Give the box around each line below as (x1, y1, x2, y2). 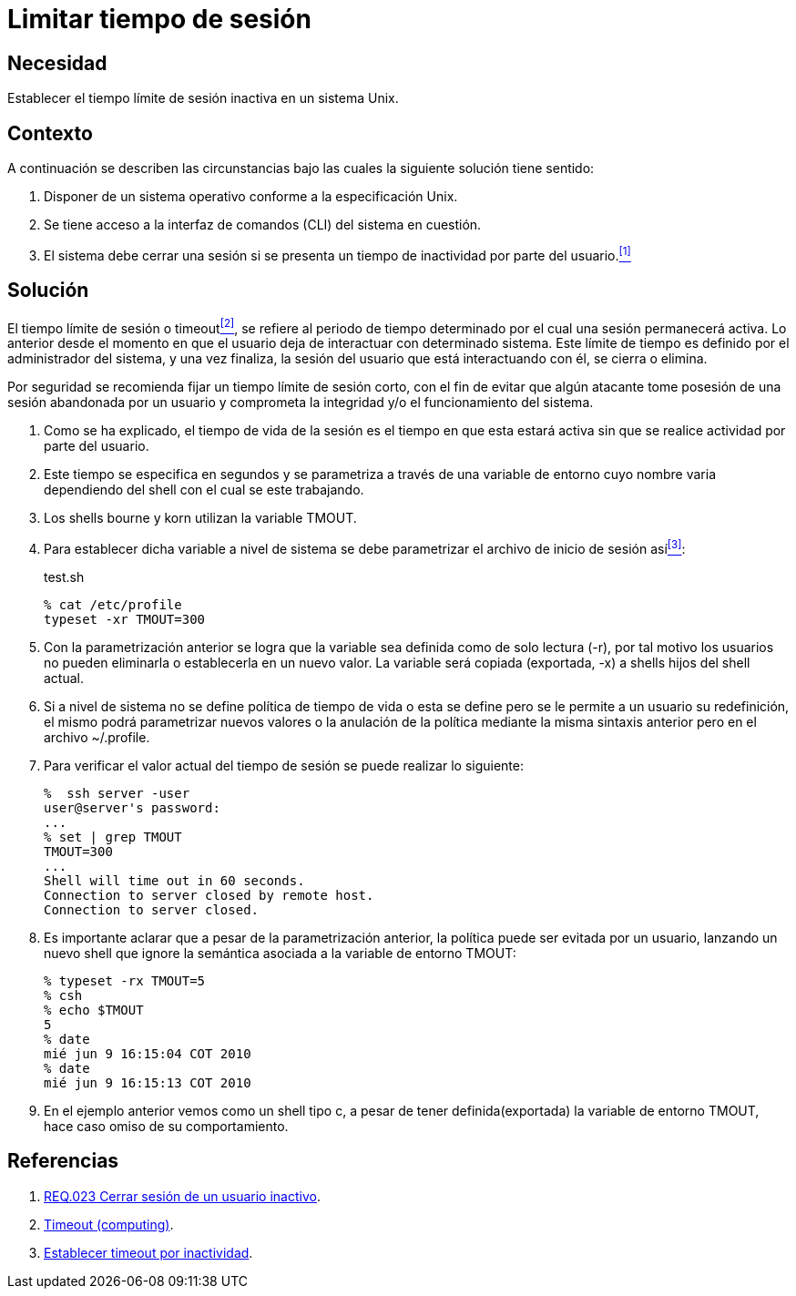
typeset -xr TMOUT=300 (44, 611, 206, 627)
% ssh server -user (44, 785, 190, 801)
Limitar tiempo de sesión (7, 4, 311, 35)
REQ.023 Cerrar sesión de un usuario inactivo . (44, 1188, 321, 1204)
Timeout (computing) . (44, 1216, 174, 1232)
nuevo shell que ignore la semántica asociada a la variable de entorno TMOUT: (44, 944, 516, 961)
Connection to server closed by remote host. (44, 887, 374, 903)
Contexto (7, 121, 93, 145)
